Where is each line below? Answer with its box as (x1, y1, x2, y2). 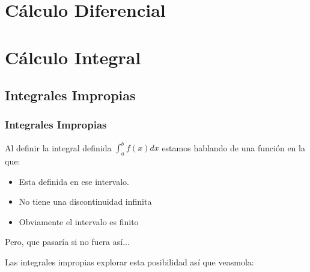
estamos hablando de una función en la (162, 141, 305, 154)
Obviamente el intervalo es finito (19, 215, 139, 228)
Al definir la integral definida (5, 141, 112, 154)
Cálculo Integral (5, 44, 141, 69)
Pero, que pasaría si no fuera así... (5, 235, 130, 248)
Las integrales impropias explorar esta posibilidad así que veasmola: (5, 256, 254, 268)
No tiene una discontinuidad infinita (19, 195, 152, 208)
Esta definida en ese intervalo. (19, 175, 129, 187)
